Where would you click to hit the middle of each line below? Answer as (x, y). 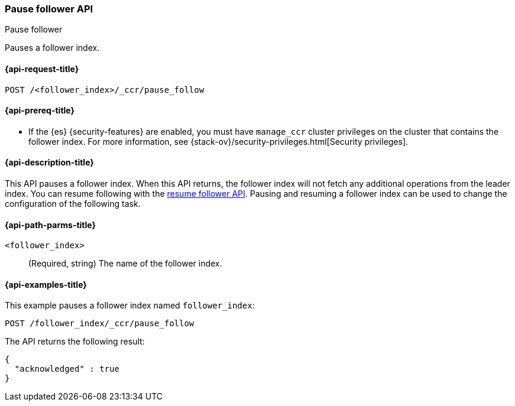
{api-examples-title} (46, 284)
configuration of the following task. (73, 204)
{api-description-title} (49, 163)
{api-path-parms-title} (51, 225)
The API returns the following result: (75, 342)
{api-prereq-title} (40, 111)
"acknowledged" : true (67, 369)
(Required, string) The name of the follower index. (125, 264)
